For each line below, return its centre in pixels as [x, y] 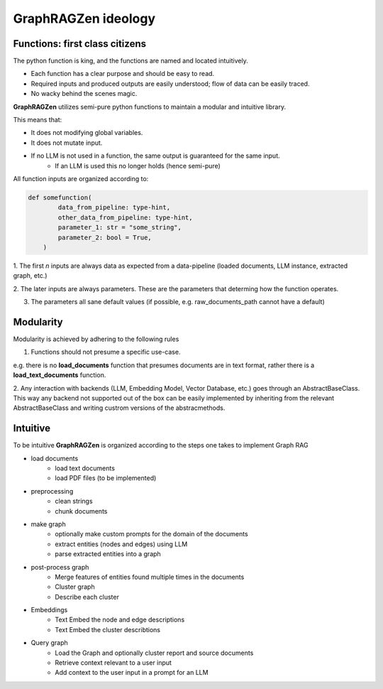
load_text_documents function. [60, 375]
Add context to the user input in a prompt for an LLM [132, 673]
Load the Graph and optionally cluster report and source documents [154, 653]
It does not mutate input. [67, 143]
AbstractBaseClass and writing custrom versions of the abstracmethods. [119, 408]
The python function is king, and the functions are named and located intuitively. [131, 61]
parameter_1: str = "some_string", [120, 228]
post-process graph [60, 567]
